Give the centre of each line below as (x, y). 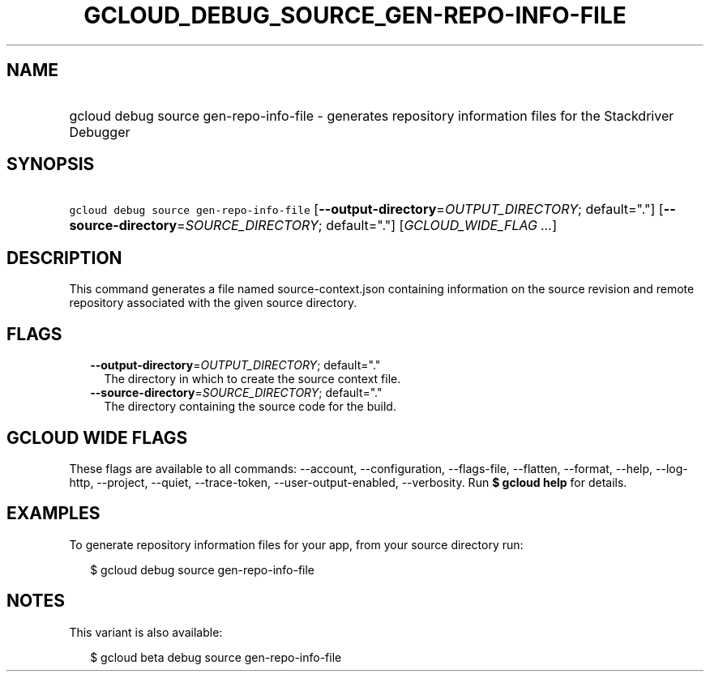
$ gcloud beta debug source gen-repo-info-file (216, 657)
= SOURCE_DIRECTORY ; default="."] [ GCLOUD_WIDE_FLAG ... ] (367, 226)
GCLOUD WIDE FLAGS (97, 437)
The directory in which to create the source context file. (252, 379)
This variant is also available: (146, 632)
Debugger (100, 132)
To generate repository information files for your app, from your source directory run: (296, 544)
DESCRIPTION (64, 258)
